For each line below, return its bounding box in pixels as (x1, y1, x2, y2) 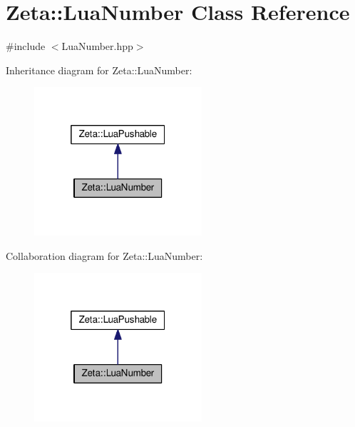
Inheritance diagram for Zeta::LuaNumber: (6, 62, 192, 77)
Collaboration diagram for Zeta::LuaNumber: (6, 248, 203, 263)
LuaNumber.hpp (61, 39, 133, 54)
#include (6, 39, 46, 54)
